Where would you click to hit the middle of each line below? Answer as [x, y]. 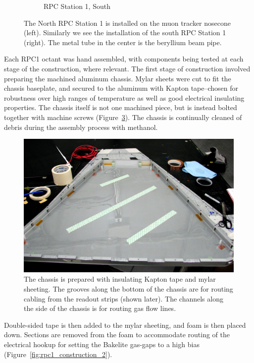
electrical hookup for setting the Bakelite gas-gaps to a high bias [102, 344]
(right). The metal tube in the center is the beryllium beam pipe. [123, 42]
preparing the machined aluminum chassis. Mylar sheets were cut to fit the [118, 78]
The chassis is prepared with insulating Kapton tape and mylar [120, 279]
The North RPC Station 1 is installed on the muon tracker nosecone [127, 23]
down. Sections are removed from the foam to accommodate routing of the [117, 334]
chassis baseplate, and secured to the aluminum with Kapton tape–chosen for [121, 88]
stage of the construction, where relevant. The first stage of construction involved [127, 68]
